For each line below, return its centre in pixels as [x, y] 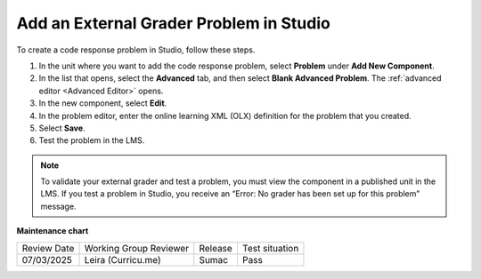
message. [58, 206]
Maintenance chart [53, 231]
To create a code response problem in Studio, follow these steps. [136, 50]
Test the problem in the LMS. [92, 140]
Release [216, 248]
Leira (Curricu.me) [122, 259]
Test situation [270, 248]
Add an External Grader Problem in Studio [174, 23]
